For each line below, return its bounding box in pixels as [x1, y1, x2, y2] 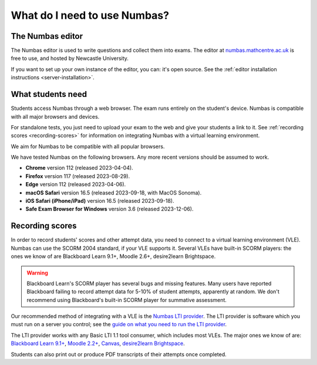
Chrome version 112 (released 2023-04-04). [25, 165, 133, 172]
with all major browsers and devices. [11, 113, 100, 120]
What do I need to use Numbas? [11, 9, 170, 22]
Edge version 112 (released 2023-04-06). [25, 181, 126, 188]
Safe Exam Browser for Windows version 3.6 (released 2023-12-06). [25, 206, 194, 213]
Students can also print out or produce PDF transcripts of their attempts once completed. [11, 350, 227, 358]
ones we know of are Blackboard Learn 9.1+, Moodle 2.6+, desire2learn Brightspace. [11, 253, 216, 260]
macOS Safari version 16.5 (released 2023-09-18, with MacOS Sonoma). [25, 189, 202, 196]
